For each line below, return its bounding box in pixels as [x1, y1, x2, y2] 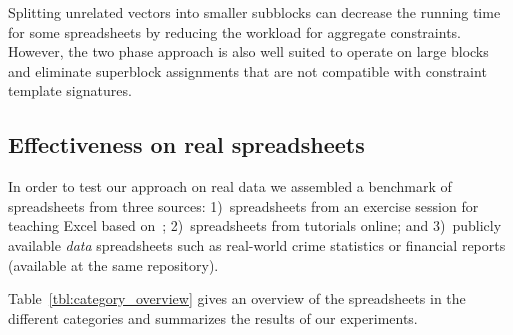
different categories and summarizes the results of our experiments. [8, 307, 418, 328]
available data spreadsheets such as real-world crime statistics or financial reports [8, 234, 506, 255]
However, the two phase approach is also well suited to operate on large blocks [8, 41, 489, 62]
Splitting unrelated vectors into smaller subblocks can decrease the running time [8, 2, 501, 22]
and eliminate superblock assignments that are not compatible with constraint [8, 60, 487, 81]
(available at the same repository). [8, 254, 219, 275]
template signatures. [8, 80, 132, 101]
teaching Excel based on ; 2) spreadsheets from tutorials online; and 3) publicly [8, 215, 502, 236]
